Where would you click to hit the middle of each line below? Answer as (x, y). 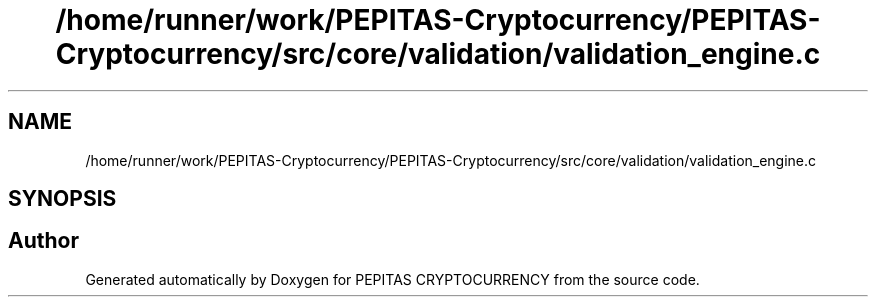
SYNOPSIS (62, 199)
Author (43, 241)
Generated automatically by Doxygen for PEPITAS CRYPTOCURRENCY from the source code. (392, 279)
